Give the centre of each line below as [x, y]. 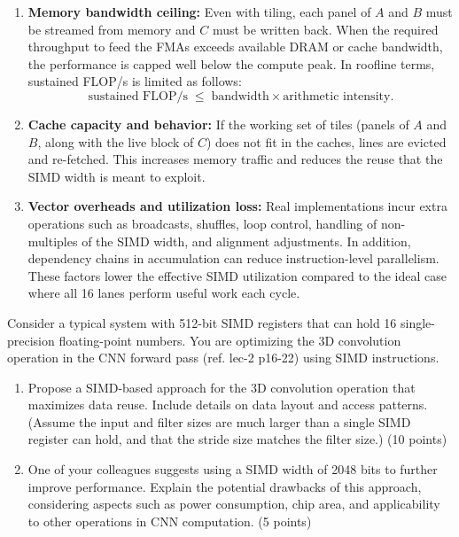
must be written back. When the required [325, 29]
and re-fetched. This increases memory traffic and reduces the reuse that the [235, 159]
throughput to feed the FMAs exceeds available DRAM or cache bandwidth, [235, 47]
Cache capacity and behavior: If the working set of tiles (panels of [218, 124]
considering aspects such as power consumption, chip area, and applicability [234, 504]
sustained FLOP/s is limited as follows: [135, 81]
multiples [53, 241]
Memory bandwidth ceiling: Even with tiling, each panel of [199, 12]
